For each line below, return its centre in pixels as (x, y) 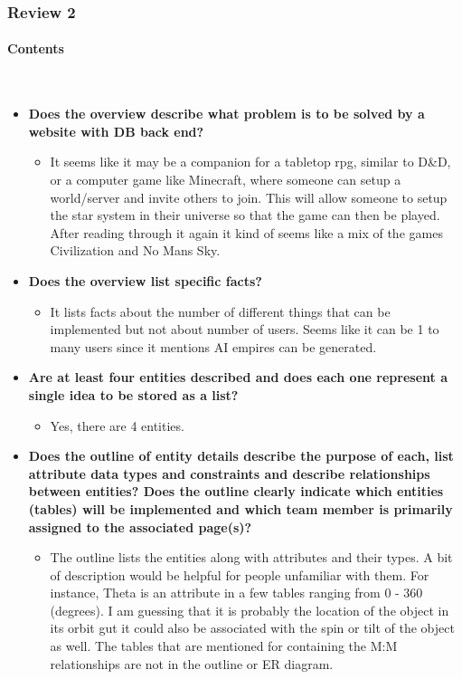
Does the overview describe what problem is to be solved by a (226, 114)
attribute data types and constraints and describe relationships (229, 473)
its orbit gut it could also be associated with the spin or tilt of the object (252, 628)
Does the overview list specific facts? (145, 280)
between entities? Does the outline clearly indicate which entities (236, 491)
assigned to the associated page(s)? (140, 526)
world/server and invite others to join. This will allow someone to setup (249, 197)
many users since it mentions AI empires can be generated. (213, 346)
